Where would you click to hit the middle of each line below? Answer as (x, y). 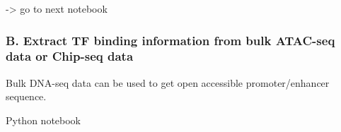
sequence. (26, 96)
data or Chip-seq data (70, 56)
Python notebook (44, 120)
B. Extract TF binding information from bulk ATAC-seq (170, 40)
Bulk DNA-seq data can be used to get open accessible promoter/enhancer (168, 82)
